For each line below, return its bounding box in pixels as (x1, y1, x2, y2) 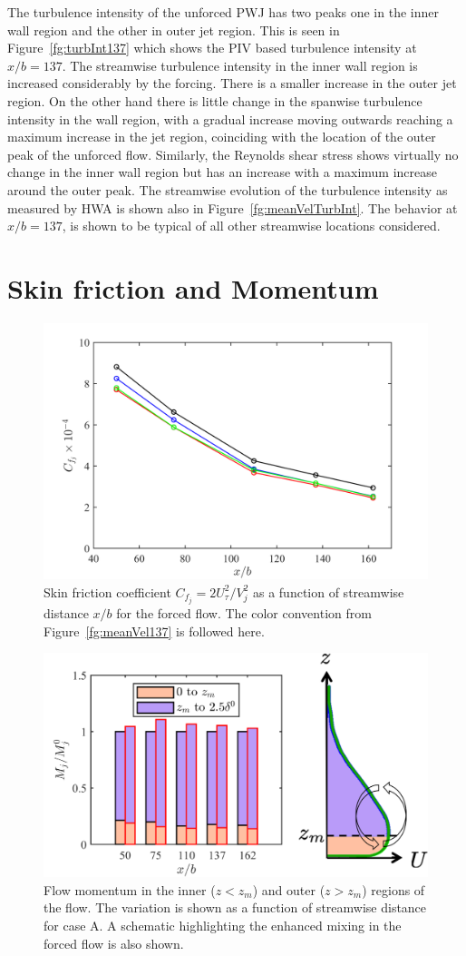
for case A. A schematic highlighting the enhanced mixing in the (44, 916, 402, 935)
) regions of (362, 880, 425, 899)
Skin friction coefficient (44, 582, 171, 601)
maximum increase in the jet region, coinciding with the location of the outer (7, 127, 436, 146)
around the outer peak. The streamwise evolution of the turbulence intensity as (7, 180, 448, 199)
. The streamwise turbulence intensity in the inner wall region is (62, 55, 418, 74)
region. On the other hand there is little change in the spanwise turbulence (7, 91, 422, 110)
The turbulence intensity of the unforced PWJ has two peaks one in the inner (7, 3, 439, 21)
